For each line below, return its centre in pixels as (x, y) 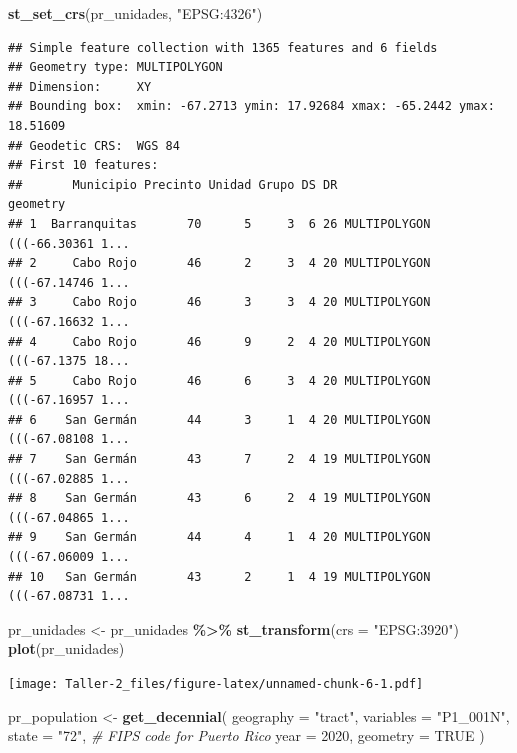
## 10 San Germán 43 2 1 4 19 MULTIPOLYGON (219, 576)
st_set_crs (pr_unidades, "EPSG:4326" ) (135, 13)
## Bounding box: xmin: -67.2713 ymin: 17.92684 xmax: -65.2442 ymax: (251, 106)
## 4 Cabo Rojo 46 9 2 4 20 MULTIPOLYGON (219, 341)
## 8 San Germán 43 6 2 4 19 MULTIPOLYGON (219, 498)
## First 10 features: (83, 165)
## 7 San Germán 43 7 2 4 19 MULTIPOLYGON (219, 459)
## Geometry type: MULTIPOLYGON (115, 67)
